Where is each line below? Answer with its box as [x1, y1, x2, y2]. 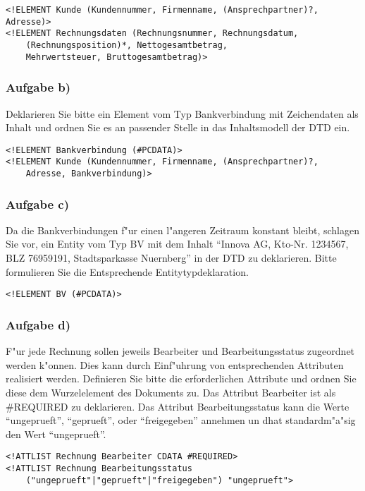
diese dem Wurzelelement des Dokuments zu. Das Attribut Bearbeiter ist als [6, 384, 336, 399]
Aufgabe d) [6, 315, 71, 333]
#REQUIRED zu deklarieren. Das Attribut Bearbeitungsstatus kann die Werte [6, 399, 349, 413]
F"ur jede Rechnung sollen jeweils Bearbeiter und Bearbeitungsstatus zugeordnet [6, 344, 355, 358]
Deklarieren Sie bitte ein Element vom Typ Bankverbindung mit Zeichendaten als [6, 106, 359, 121]
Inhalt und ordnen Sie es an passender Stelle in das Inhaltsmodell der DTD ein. [6, 120, 350, 135]
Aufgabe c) [6, 195, 69, 212]
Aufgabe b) [6, 78, 71, 96]
